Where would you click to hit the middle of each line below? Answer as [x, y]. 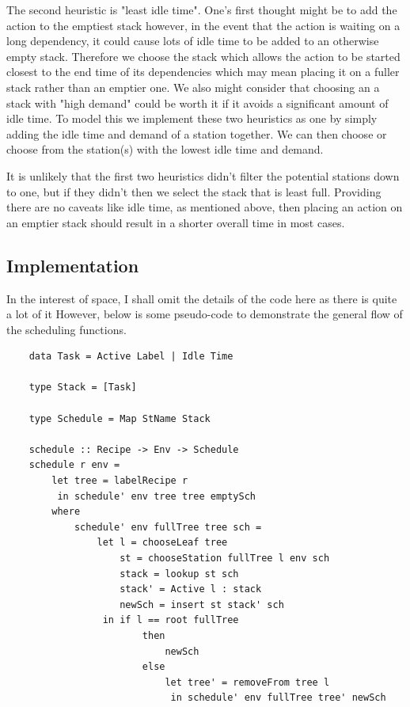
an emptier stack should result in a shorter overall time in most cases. [176, 222]
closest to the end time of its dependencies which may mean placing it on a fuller [203, 72]
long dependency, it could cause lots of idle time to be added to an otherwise [193, 41]
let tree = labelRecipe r [120, 481]
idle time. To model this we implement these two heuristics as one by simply [192, 118]
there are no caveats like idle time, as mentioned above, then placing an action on [205, 207]
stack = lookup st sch [179, 574]
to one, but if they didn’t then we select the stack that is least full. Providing [194, 191]
